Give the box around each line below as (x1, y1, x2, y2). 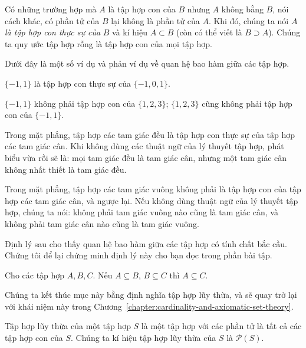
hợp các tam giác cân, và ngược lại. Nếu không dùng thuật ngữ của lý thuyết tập (5, 194, 298, 206)
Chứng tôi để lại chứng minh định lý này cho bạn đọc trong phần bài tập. (5, 249, 272, 261)
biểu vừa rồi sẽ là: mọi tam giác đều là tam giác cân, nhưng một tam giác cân (5, 151, 287, 163)
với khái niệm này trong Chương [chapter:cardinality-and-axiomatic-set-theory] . (5, 300, 294, 312)
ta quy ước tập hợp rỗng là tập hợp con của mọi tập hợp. (5, 37, 213, 50)
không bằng (221, 3, 264, 15)
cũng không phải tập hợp (202, 97, 292, 109)
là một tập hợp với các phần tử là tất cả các (141, 320, 302, 332)
